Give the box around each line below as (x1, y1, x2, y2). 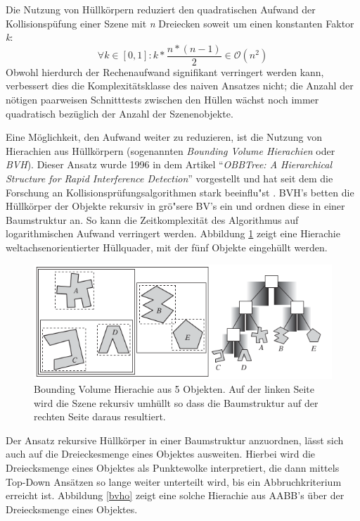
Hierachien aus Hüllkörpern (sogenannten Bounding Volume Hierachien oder (6, 143, 335, 158)
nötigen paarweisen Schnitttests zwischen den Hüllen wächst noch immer (6, 92, 319, 107)
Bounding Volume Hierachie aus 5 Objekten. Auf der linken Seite (34, 382, 314, 396)
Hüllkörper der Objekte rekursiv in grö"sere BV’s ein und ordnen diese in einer (6, 199, 345, 213)
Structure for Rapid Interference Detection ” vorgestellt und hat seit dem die (6, 171, 333, 185)
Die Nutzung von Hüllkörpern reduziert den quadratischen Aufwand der (6, 2, 316, 16)
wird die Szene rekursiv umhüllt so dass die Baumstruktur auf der (34, 395, 319, 410)
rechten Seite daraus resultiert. (34, 409, 166, 424)
